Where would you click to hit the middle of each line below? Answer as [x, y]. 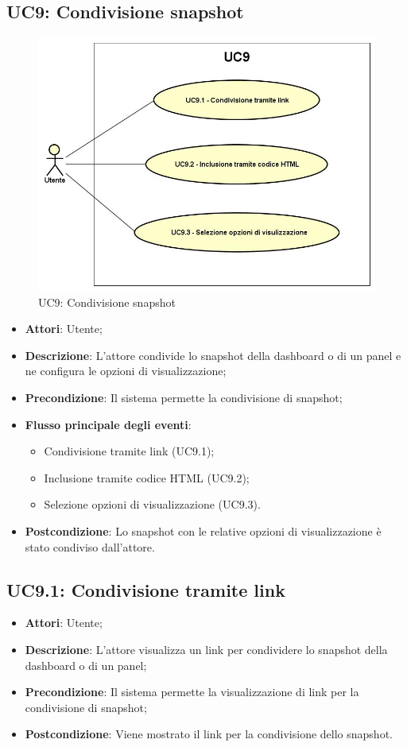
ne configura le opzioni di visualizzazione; [126, 371]
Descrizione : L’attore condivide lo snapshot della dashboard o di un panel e [213, 355]
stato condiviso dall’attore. [90, 546]
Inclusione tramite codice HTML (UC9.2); [147, 477]
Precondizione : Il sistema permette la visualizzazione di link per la [192, 692]
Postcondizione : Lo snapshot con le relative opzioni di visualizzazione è [203, 530]
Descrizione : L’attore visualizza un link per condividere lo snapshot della [206, 649]
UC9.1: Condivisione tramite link [146, 589]
